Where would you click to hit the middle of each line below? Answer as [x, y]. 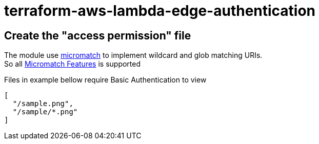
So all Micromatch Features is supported [73, 64]
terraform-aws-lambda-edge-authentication [160, 11]
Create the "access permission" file [98, 35]
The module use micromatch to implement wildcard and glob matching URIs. [133, 55]
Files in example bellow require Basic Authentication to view [105, 80]
